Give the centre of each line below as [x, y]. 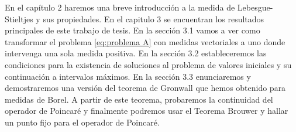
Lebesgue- [255, 7]
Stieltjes [19, 18]
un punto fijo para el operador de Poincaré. [82, 122]
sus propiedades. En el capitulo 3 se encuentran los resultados [154, 18]
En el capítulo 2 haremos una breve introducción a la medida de [120, 7]
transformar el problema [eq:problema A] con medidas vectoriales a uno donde [145, 41]
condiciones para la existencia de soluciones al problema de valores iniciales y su [148, 64]
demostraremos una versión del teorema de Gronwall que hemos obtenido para [145, 88]
